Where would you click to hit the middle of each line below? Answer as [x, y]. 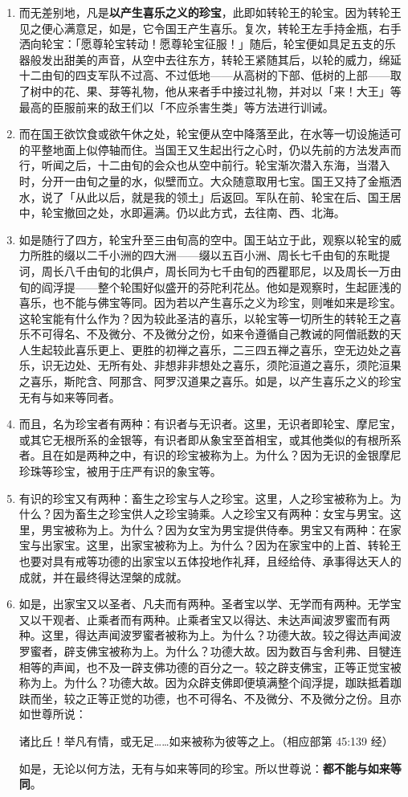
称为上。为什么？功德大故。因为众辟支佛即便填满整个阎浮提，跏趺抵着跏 [210, 683]
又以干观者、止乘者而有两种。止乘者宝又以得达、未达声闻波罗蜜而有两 [204, 619]
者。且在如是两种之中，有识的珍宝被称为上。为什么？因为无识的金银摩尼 [210, 455]
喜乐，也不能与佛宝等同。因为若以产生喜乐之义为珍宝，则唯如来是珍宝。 [210, 302]
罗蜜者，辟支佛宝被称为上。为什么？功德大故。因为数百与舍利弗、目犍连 [210, 650]
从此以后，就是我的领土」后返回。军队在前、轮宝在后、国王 [233, 196]
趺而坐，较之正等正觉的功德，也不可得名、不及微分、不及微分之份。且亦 [210, 698]
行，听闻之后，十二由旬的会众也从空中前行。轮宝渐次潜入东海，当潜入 [204, 165]
